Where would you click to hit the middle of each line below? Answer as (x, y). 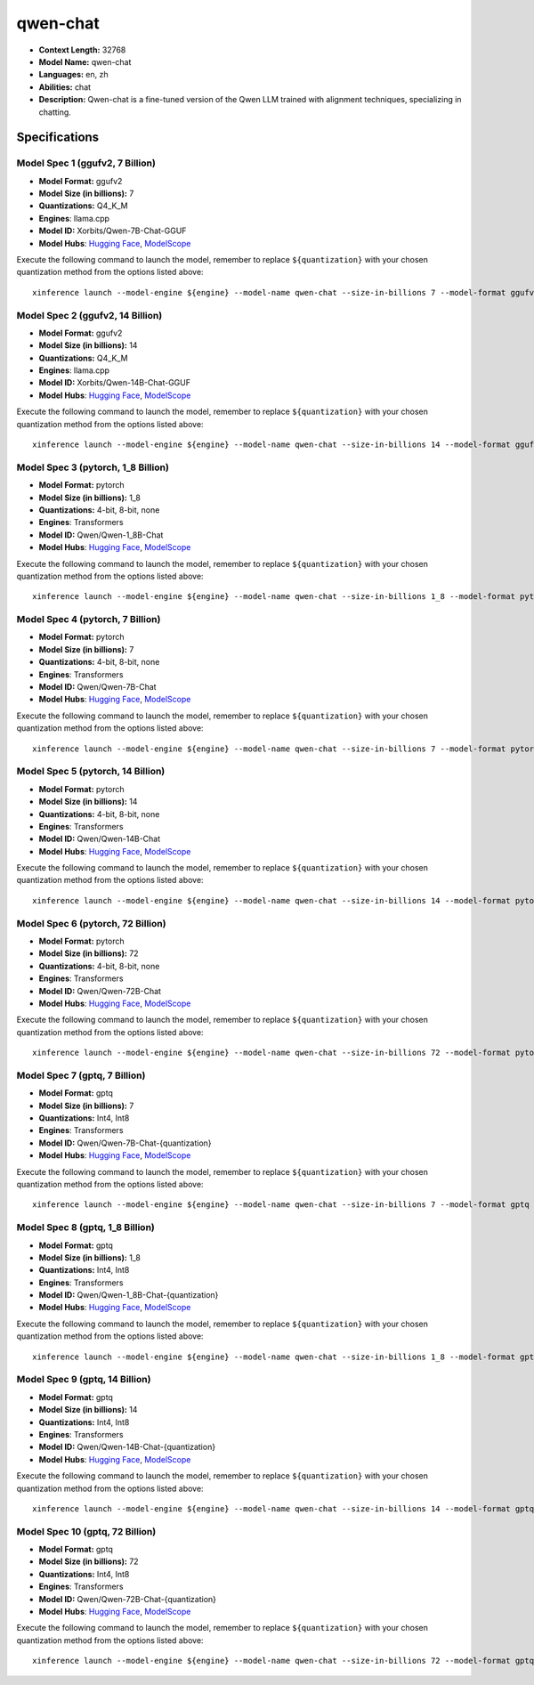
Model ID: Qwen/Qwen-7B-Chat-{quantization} (125, 1143)
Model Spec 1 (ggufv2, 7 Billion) (86, 163)
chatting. (55, 112)
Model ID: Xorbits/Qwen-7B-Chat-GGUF (113, 231)
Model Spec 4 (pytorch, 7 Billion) (89, 620)
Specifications (58, 138)
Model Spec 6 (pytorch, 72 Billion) (91, 923)
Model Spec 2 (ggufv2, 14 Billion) (89, 315)
